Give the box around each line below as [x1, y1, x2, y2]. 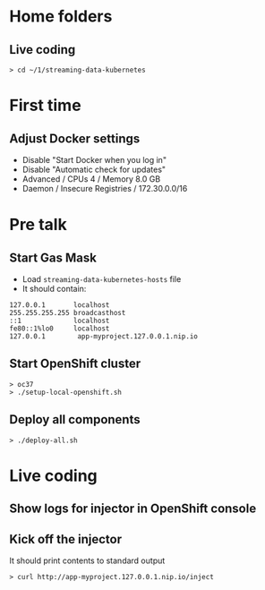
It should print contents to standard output [9, 555, 166, 566]
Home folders [9, 6, 113, 27]
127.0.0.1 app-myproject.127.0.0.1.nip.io [9, 332, 199, 341]
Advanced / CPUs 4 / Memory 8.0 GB [21, 174, 161, 184]
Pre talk [9, 215, 67, 235]
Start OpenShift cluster [9, 356, 141, 372]
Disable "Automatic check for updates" [21, 164, 167, 175]
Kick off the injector [9, 531, 123, 547]
